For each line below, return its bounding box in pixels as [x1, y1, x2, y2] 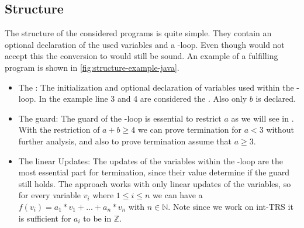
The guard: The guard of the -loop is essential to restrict [18, 112, 222, 124]
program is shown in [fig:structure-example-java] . [5, 61, 179, 73]
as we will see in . [231, 112, 294, 124]
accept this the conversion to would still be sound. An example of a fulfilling [5, 50, 278, 62]
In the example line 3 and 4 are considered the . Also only [39, 92, 247, 105]
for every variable [18, 189, 81, 201]
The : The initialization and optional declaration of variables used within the [18, 81, 294, 93]
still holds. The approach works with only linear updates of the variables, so [18, 177, 291, 189]
